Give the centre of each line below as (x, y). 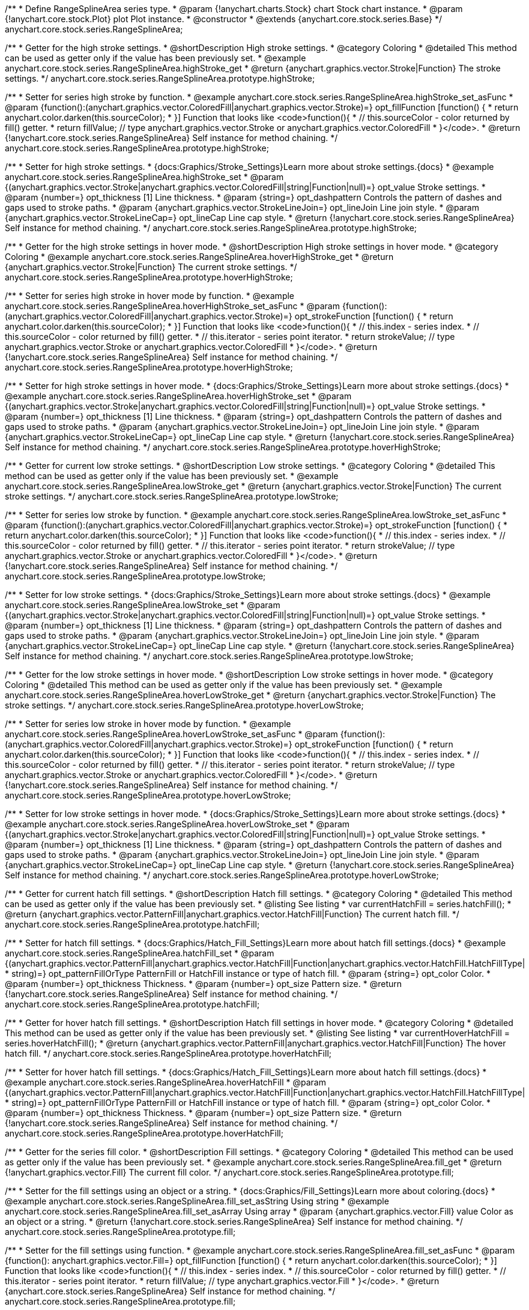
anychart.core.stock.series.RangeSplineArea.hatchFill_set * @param (140, 953)
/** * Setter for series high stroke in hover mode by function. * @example (150, 296)
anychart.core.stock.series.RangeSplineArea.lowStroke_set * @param (143, 605)
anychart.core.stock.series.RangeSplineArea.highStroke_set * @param (144, 177)
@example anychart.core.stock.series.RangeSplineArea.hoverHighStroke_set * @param (178, 396)
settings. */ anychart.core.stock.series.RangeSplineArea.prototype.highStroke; (160, 78)
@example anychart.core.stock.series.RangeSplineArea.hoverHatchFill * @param (165, 1082)
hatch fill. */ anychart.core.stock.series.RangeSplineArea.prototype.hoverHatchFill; (168, 1053)
